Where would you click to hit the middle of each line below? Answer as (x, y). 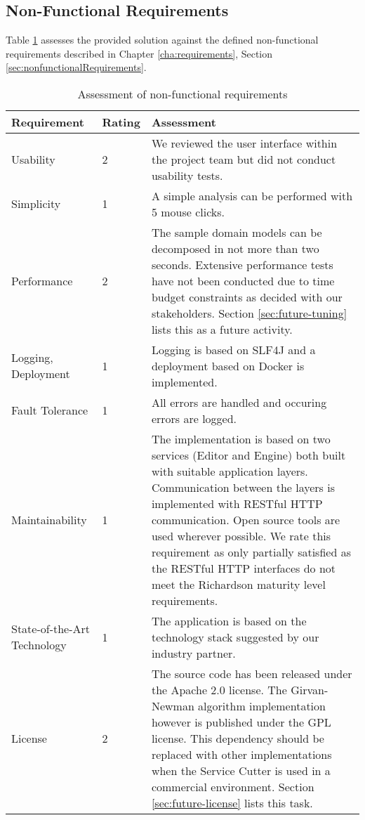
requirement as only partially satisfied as (251, 552)
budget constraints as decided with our (247, 297)
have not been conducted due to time (243, 280)
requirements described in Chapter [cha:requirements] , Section (139, 53)
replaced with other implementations (241, 754)
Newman (173, 705)
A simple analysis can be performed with (252, 195)
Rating (121, 122)
